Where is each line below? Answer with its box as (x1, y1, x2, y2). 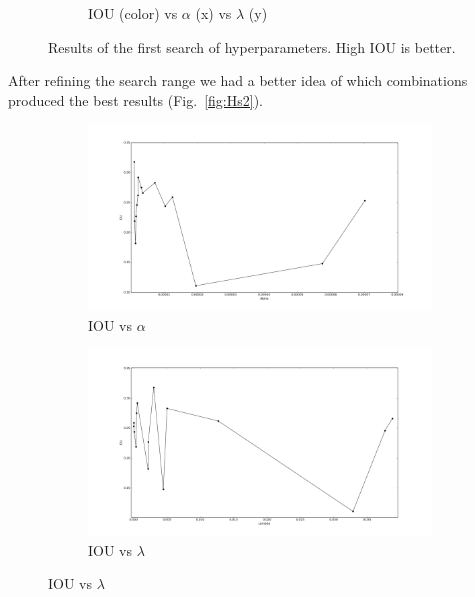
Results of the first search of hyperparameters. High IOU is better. (48, 36, 456, 57)
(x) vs (195, 3, 232, 23)
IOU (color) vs (88, 3, 178, 23)
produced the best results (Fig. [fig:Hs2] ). (8, 89, 263, 110)
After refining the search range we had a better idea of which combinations (8, 70, 468, 91)
